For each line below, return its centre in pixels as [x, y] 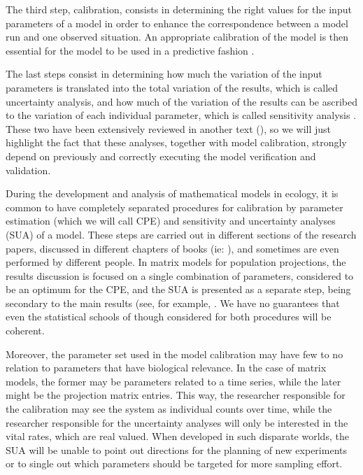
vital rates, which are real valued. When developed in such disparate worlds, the [177, 436]
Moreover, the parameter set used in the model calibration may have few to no [175, 354]
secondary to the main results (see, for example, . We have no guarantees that [173, 303]
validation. [28, 170]
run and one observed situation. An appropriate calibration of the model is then [177, 37]
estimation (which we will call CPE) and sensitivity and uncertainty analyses [171, 221]
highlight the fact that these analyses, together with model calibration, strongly [176, 142]
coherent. [25, 331]
